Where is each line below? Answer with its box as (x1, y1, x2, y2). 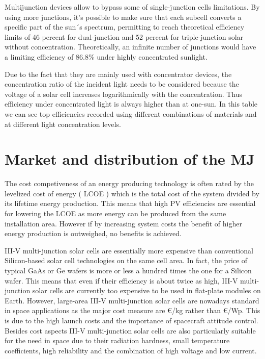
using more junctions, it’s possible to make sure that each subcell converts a (5, 11, 242, 22)
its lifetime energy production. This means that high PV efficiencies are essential (5, 198, 256, 209)
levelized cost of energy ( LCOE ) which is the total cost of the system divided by (5, 188, 259, 198)
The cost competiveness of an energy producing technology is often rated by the (5, 178, 254, 189)
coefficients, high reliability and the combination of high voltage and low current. (5, 345, 257, 355)
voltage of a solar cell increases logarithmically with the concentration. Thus (5, 88, 243, 99)
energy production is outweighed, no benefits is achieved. (5, 228, 182, 239)
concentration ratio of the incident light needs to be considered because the (5, 79, 239, 89)
